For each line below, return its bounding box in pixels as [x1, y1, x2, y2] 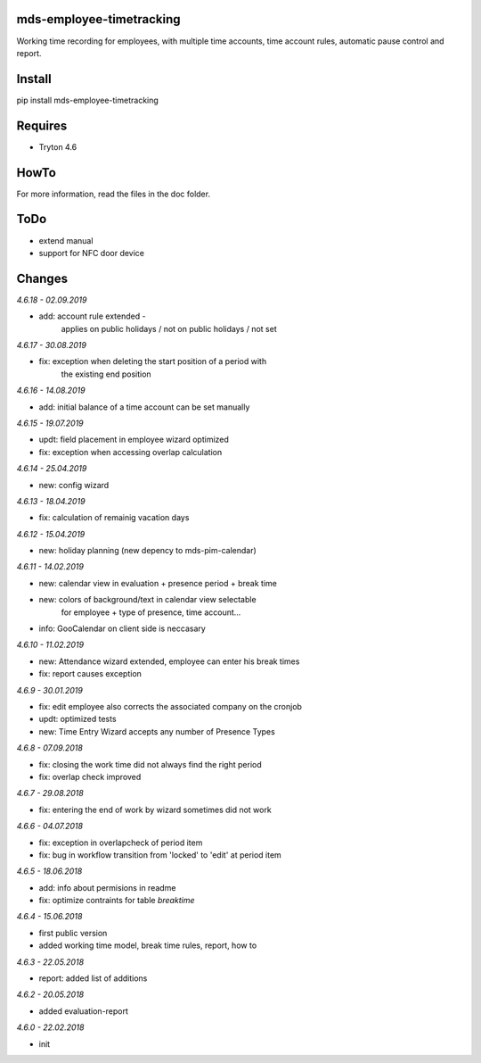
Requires [16, 118, 68, 133]
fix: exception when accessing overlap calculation [38, 446, 223, 457]
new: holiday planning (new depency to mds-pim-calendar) [38, 545, 257, 556]
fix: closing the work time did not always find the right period [38, 759, 262, 769]
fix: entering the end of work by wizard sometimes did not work [38, 804, 272, 815]
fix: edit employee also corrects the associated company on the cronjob [38, 701, 303, 711]
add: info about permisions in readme [38, 882, 176, 893]
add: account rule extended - [38, 311, 146, 321]
